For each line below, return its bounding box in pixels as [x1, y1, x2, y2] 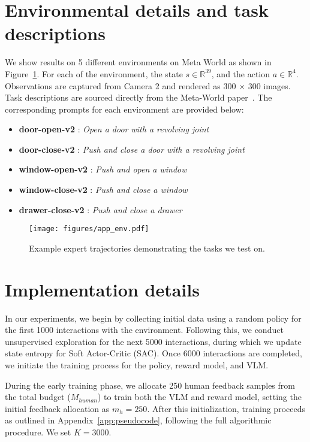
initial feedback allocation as [5, 402, 110, 414]
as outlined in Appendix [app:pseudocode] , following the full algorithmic [5, 414, 272, 426]
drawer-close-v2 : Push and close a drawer [19, 203, 182, 216]
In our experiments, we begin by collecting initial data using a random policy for [5, 311, 302, 324]
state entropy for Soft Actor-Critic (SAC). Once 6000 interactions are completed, [5, 347, 302, 359]
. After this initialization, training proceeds [147, 402, 305, 414]
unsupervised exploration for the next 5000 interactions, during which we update [5, 335, 302, 347]
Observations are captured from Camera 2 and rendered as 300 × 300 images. [5, 79, 291, 92]
